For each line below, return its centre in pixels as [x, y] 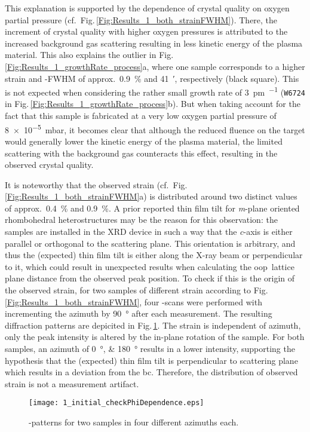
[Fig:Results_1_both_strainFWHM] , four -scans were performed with [133, 301]
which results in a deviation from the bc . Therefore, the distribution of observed [151, 372]
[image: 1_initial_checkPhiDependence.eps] [116, 403]
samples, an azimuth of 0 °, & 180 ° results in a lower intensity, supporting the [150, 348]
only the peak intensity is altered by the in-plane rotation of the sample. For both [155, 337]
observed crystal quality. [49, 165]
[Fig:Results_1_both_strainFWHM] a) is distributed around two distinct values [151, 196]
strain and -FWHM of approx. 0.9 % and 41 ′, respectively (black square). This [152, 78]
